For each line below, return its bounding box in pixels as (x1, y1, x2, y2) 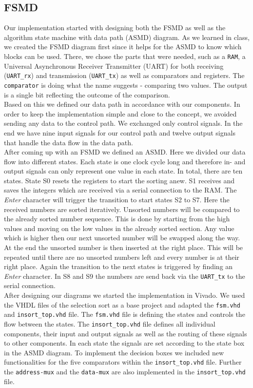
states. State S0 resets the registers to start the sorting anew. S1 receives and (4, 175, 234, 185)
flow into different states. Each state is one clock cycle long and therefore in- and (4, 156, 246, 166)
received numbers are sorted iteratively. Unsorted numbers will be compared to (4, 204, 240, 214)
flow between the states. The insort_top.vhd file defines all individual (4, 318, 215, 329)
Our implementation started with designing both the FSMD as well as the (4, 22, 226, 33)
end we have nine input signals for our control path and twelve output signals (4, 127, 235, 137)
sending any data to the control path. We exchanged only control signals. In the (4, 118, 243, 128)
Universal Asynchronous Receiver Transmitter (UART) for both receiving (4, 60, 224, 71)
